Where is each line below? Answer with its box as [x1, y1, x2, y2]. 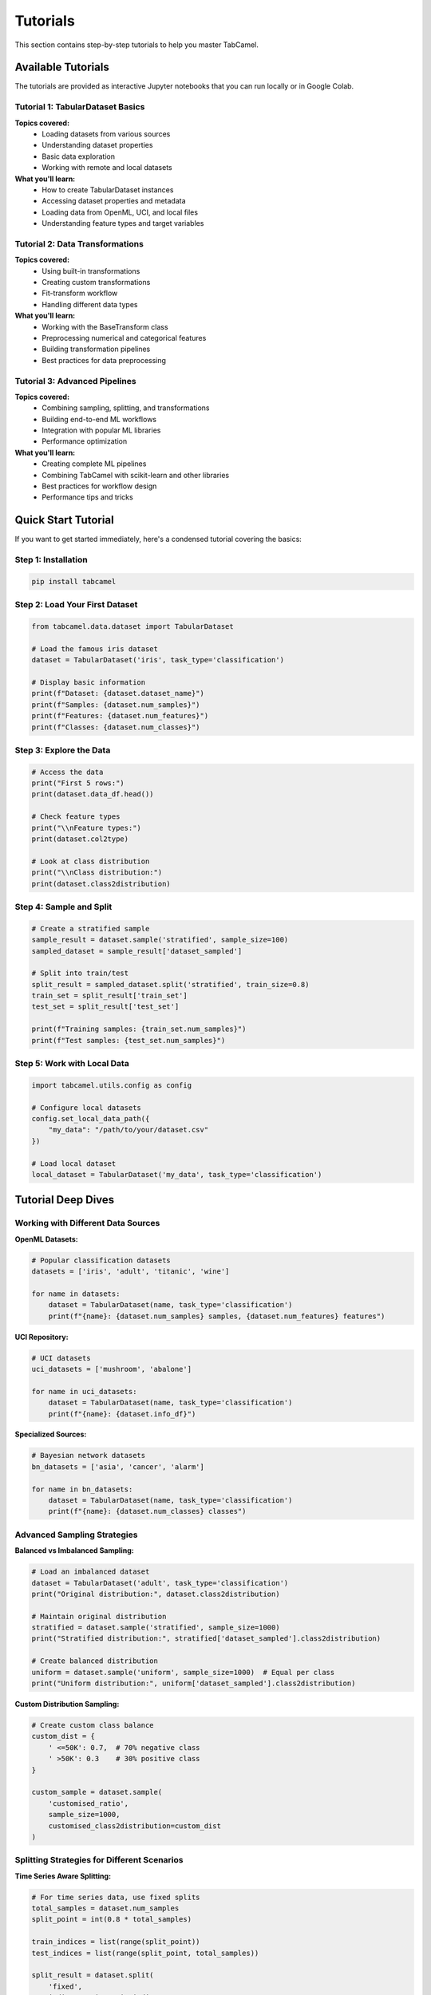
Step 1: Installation [14, 555, 88, 566]
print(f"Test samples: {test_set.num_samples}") [31, 1036, 226, 1045]
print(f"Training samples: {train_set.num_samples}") [31, 1025, 247, 1033]
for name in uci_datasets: [31, 1387, 137, 1396]
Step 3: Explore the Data [14, 745, 111, 756]
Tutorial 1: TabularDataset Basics [14, 101, 145, 113]
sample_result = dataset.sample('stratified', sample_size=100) [31, 935, 289, 945]
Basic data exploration [42, 152, 116, 161]
